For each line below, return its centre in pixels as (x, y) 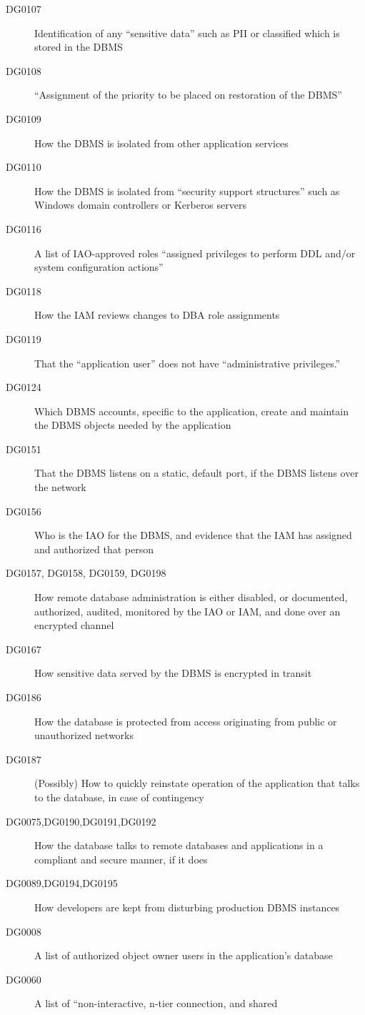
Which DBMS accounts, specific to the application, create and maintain (192, 411)
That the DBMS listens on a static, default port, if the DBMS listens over (196, 473)
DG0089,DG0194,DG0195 (62, 883)
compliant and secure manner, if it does (121, 859)
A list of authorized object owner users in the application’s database (184, 955)
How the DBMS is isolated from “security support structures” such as (187, 190)
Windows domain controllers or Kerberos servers (140, 205)
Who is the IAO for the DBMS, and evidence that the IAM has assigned (193, 535)
